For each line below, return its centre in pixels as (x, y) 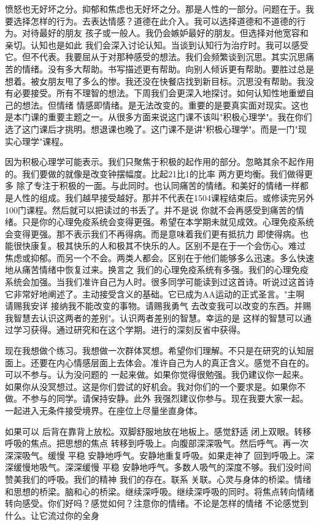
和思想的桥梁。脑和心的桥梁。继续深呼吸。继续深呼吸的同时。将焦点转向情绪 (159, 491)
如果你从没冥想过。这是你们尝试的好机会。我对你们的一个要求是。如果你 (151, 386)
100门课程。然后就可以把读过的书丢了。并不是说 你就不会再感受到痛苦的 (150, 209)
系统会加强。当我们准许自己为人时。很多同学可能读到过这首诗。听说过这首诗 (159, 282)
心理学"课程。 (41, 141)
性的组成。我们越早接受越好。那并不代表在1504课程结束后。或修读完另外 (168, 197)
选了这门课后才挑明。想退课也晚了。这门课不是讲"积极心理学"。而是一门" (152, 128)
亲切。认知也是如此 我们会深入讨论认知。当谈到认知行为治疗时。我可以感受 (157, 44)
